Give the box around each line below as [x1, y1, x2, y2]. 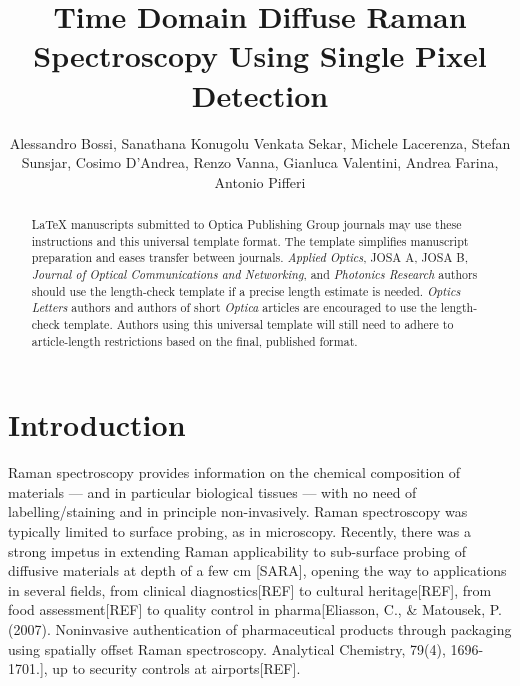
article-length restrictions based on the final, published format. [31, 332, 358, 349]
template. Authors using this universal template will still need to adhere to [63, 316, 454, 333]
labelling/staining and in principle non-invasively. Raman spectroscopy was [8, 501, 468, 522]
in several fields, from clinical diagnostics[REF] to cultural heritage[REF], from [8, 579, 492, 600]
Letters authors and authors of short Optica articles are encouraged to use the [31, 299, 437, 316]
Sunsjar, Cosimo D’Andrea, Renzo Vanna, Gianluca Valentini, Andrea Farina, [21, 152, 499, 173]
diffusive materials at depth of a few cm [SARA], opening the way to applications [8, 560, 507, 581]
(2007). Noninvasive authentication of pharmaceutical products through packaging [8, 619, 512, 640]
